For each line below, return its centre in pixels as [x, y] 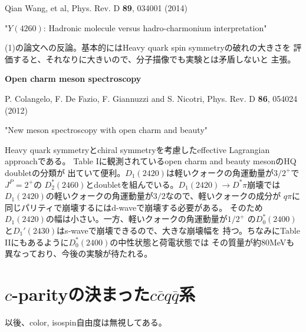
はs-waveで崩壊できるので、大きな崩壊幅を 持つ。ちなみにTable [178, 230]
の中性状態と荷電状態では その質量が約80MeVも [202, 242]
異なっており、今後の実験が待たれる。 [79, 253]
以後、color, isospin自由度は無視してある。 [86, 322]
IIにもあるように [37, 242]
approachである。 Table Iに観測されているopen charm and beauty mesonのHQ [151, 161]
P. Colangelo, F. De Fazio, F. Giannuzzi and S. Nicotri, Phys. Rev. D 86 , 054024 [151, 98]
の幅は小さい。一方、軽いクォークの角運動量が [136, 219]
